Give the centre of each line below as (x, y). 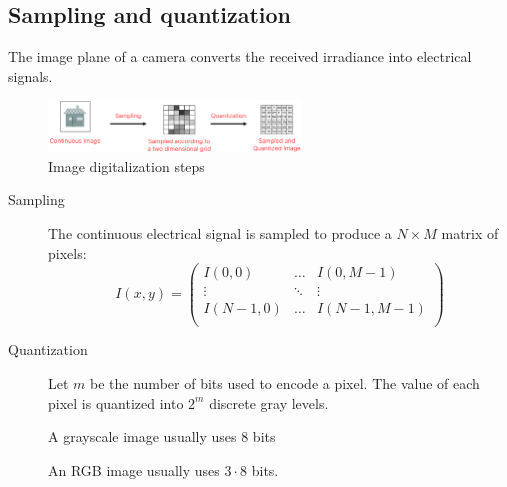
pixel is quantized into (116, 402)
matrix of (470, 233)
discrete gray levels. (269, 402)
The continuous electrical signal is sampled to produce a (220, 233)
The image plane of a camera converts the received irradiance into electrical (240, 56)
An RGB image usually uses (134, 469)
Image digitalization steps (126, 165)
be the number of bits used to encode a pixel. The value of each (285, 383)
